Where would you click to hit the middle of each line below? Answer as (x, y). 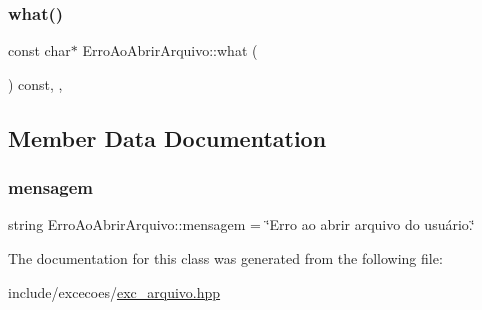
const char (39, 50)
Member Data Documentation (167, 137)
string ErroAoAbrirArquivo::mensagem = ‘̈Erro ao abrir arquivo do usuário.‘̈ (241, 224)
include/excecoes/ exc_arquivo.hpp (114, 291)
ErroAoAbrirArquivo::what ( (170, 50)
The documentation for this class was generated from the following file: (225, 258)
